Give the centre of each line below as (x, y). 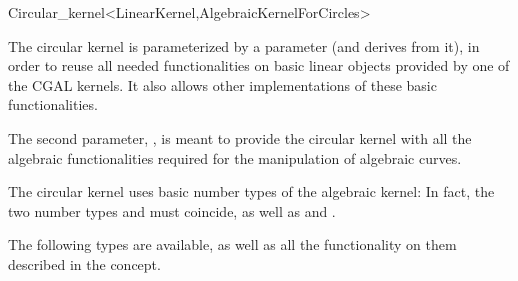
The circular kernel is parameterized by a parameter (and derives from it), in (244, 45)
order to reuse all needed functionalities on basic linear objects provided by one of (259, 65)
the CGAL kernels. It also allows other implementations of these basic (222, 84)
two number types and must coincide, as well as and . (172, 210)
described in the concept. (84, 263)
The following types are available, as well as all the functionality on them (232, 244)
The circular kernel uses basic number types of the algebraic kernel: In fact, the (251, 191)
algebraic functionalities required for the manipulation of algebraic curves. (235, 157)
